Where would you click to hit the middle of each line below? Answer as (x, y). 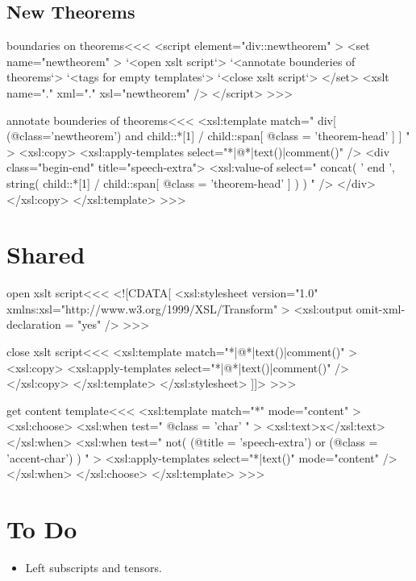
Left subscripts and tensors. (94, 567)
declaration (34, 324)
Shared (46, 254)
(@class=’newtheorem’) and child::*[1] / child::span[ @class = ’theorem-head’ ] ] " (208, 136)
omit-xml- (381, 308)
